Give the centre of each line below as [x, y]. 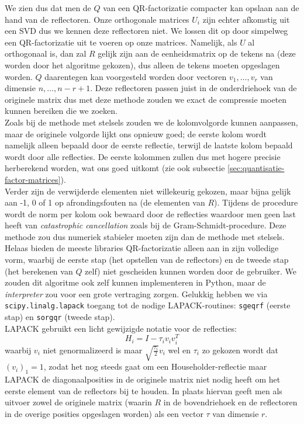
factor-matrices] [33, 179]
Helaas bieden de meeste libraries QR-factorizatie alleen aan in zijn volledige [142, 248]
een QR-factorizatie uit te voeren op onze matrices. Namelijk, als [121, 42]
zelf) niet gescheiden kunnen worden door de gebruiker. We [191, 271]
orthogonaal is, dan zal [46, 53]
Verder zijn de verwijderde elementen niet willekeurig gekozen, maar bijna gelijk [148, 191]
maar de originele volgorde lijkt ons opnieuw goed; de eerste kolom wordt [136, 133]
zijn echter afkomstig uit [246, 19]
